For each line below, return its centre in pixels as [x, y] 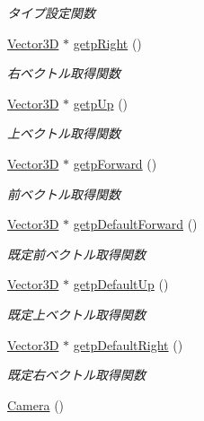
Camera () [36, 404]
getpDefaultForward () [135, 224]
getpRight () [107, 43]
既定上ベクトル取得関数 [76, 314]
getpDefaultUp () [121, 284]
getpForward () [115, 163]
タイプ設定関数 [51, 13]
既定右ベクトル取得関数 [76, 375]
